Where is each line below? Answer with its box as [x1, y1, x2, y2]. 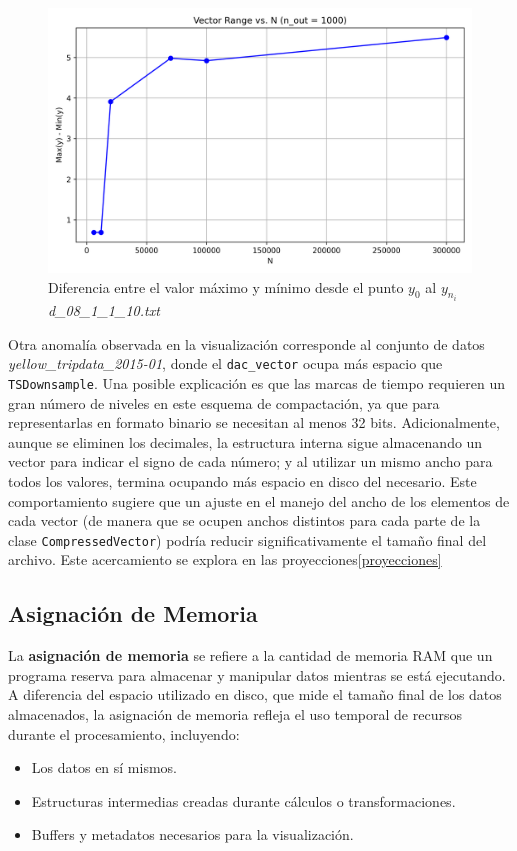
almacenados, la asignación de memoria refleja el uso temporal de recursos [8, 703, 462, 724]
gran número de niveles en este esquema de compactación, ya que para [8, 392, 440, 413]
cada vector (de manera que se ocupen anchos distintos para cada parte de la [8, 510, 481, 531]
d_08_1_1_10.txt [48, 300, 160, 321]
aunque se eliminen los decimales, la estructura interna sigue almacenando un [8, 431, 483, 452]
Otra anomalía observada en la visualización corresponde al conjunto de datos [8, 333, 485, 354]
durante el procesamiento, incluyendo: [8, 723, 240, 744]
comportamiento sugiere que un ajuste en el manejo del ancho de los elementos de [8, 490, 510, 511]
